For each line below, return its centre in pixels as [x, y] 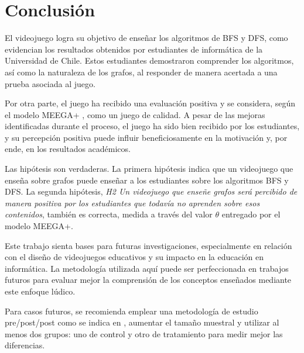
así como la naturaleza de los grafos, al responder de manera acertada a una [141, 72]
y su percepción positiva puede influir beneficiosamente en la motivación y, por [146, 137]
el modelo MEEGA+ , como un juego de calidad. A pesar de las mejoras [135, 114]
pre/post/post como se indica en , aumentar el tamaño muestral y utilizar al [142, 322]
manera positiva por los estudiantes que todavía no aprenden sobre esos [132, 203]
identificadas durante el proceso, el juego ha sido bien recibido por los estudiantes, [152, 126]
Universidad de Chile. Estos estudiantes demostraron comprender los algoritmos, [149, 60]
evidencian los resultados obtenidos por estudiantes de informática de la [134, 49]
